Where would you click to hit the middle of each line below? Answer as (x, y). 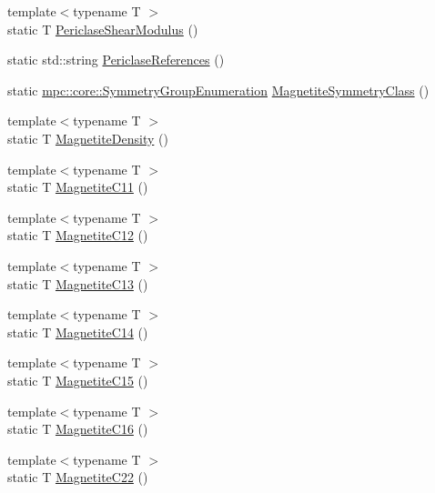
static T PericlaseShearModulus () (103, 29)
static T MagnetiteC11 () (78, 187)
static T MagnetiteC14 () (78, 332)
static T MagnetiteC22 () (78, 477)
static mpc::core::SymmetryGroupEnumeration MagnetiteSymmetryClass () (218, 90)
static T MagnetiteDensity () (88, 138)
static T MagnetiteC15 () (78, 380)
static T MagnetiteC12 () (78, 235)
